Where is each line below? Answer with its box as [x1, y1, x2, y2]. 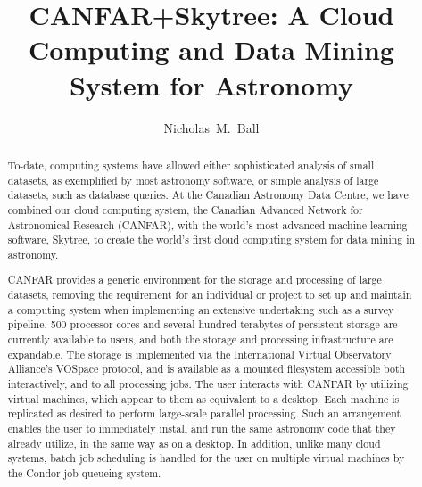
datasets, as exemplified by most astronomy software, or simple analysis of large [7, 172, 379, 187]
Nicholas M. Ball [163, 118, 260, 136]
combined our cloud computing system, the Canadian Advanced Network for [7, 202, 363, 217]
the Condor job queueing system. [7, 465, 161, 480]
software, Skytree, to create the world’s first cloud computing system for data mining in [7, 232, 416, 247]
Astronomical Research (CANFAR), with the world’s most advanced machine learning [7, 217, 408, 232]
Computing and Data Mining [29, 31, 394, 68]
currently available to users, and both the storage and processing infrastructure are [7, 332, 393, 346]
